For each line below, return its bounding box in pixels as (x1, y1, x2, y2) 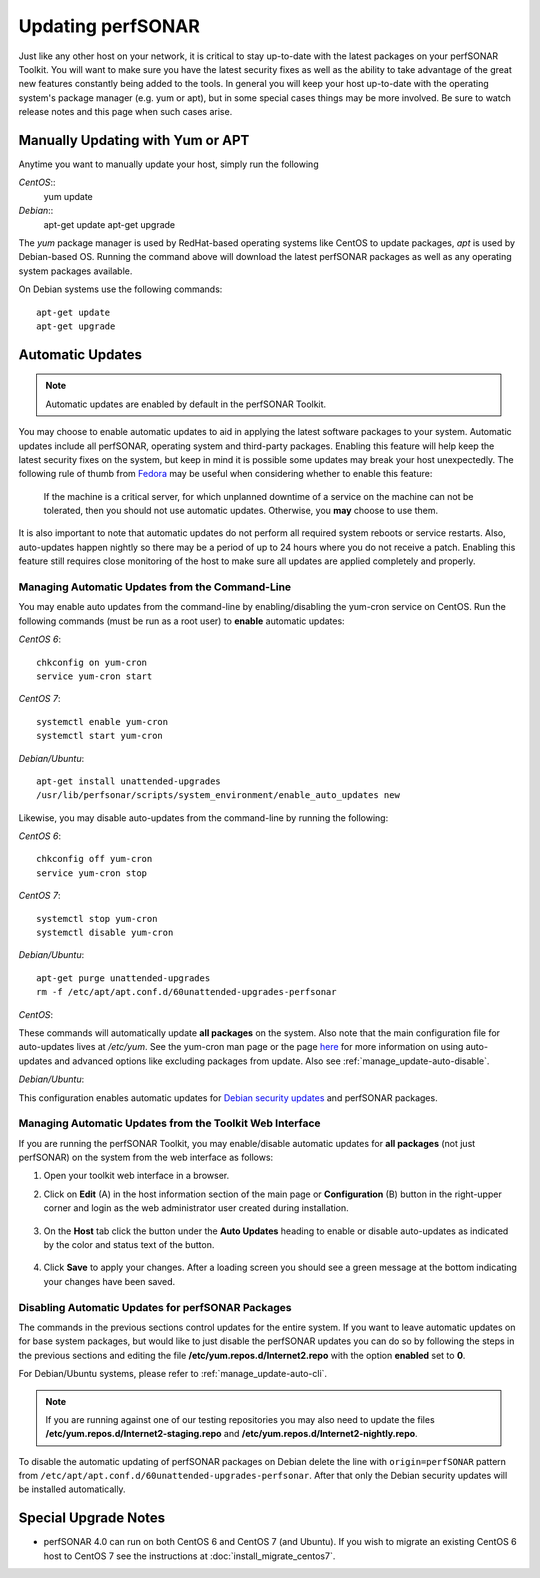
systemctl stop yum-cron (36, 913, 158, 924)
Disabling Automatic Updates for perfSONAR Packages (18, 1300, 292, 1314)
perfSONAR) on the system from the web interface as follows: (18, 1151, 274, 1164)
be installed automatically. (18, 1483, 126, 1495)
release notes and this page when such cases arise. (18, 106, 233, 118)
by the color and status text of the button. (43, 1239, 215, 1251)
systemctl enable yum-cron (36, 716, 169, 727)
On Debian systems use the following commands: (18, 283, 223, 295)
